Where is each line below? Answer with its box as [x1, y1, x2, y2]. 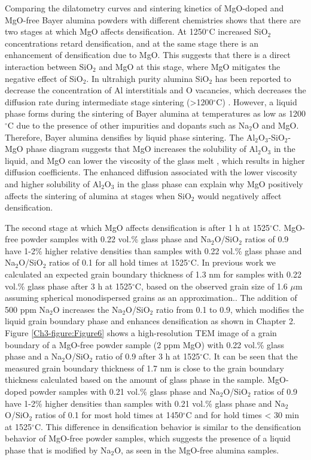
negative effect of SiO [5, 72, 83, 84]
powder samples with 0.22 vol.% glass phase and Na [20, 233, 211, 245]
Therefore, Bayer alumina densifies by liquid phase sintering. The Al [5, 130, 255, 143]
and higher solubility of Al [5, 177, 102, 190]
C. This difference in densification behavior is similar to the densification [34, 420, 301, 432]
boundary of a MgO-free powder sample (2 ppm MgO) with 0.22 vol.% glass [5, 338, 285, 351]
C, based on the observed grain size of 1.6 [135, 279, 288, 292]
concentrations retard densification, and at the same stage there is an [5, 36, 259, 49]
